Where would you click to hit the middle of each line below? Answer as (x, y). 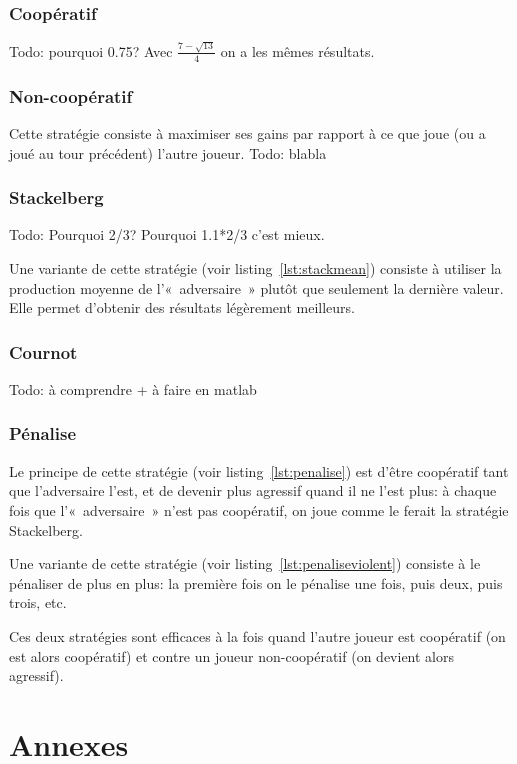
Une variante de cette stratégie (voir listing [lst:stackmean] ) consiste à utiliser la (255, 267)
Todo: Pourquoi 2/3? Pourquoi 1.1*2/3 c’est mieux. (167, 234)
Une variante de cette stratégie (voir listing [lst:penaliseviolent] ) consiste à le (245, 563)
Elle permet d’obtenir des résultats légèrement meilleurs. (182, 307)
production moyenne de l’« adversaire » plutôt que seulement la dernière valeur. (256, 287)
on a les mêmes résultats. (297, 50)
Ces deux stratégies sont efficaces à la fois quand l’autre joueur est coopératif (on (257, 635)
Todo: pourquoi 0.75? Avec (91, 50)
